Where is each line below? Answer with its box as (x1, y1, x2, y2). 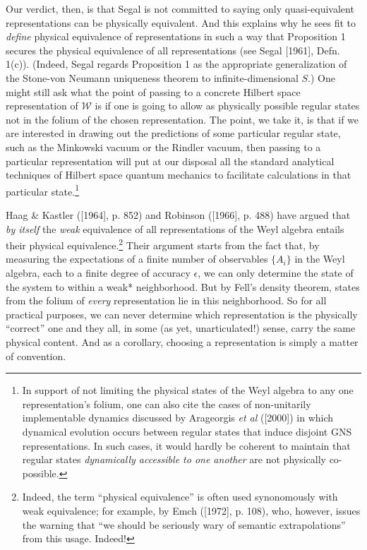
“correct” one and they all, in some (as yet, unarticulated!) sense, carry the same (6, 321, 356, 335)
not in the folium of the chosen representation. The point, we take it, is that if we (6, 112, 359, 126)
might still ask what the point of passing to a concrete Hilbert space (6, 84, 301, 99)
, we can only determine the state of (198, 265, 354, 280)
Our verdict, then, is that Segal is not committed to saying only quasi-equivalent (6, 1, 354, 16)
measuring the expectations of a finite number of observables (6, 251, 268, 266)
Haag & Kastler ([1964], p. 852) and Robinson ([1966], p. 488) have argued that (6, 207, 351, 222)
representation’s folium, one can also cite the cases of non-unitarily (22, 396, 311, 411)
